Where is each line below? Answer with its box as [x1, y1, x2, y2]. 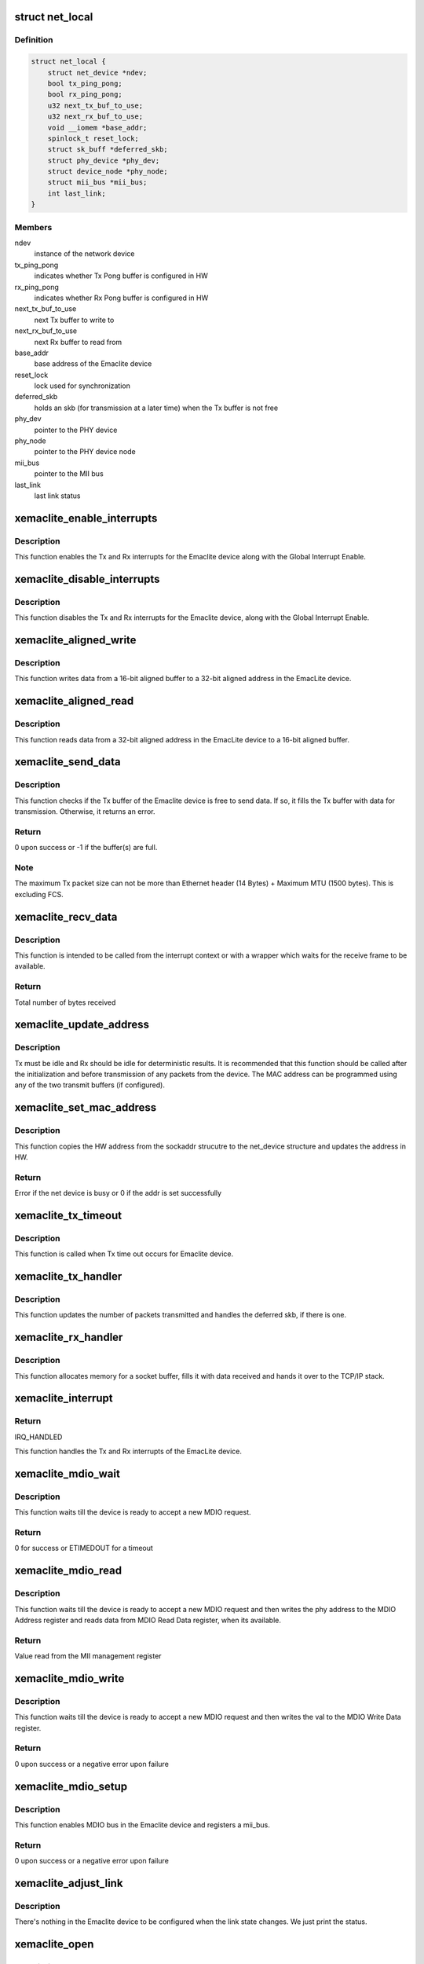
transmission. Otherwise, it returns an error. [14, 807, 155, 816]
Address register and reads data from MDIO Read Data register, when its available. [14, 1615, 282, 1625]
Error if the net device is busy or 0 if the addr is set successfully [14, 1189, 222, 1198]
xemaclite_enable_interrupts [14, 511, 158, 525]
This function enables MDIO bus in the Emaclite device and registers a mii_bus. [14, 1819, 271, 1830]
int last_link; [47, 189, 106, 198]
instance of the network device [34, 249, 135, 258]
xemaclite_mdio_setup [14, 1779, 128, 1793]
